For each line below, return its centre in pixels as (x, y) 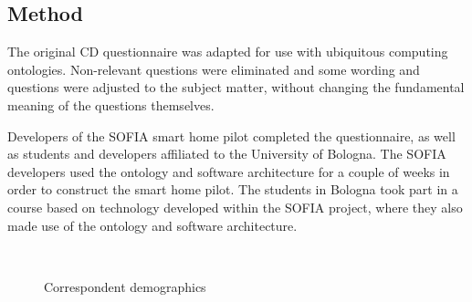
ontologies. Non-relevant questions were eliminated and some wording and (214, 69)
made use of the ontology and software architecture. (152, 225)
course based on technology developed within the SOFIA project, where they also (235, 207)
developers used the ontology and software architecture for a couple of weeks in (229, 171)
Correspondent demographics (125, 286)
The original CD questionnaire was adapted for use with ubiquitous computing (228, 52)
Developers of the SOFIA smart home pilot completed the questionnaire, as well (231, 135)
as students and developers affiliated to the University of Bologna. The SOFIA (227, 154)
